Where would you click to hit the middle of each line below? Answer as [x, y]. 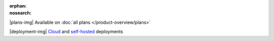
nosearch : [20, 13]
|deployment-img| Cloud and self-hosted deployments [66, 32]
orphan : [18, 6]
